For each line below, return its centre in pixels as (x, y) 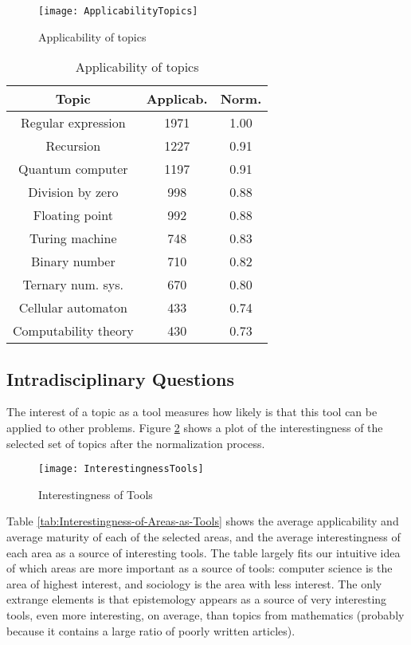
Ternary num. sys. (73, 285)
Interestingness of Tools (96, 494)
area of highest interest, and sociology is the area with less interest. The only (194, 583)
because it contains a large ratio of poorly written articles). (151, 630)
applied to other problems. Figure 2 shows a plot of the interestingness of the (195, 428)
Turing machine (73, 238)
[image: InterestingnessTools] (121, 469)
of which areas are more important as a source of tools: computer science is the (200, 568)
